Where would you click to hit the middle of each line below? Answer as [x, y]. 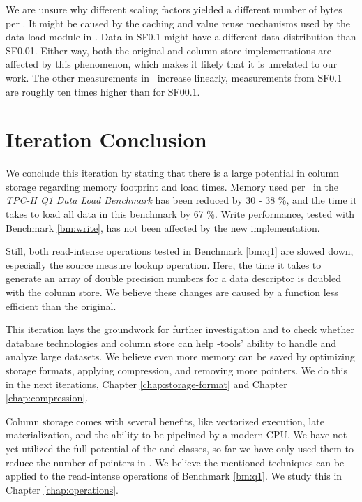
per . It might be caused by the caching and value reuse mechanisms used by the [178, 23]
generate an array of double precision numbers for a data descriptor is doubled [173, 278]
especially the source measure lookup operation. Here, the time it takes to [164, 264]
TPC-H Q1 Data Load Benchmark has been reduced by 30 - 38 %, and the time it [181, 200]
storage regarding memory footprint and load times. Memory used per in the [172, 186]
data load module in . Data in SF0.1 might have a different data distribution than [181, 37]
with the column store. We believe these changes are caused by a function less [172, 292]
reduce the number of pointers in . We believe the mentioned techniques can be [175, 462]
